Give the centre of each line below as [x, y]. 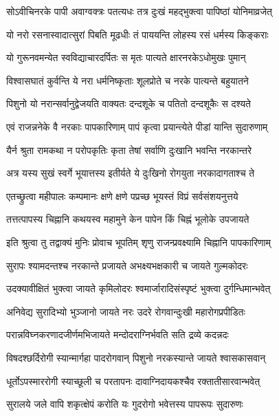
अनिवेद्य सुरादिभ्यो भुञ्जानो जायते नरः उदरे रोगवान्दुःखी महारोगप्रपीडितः [126, 311]
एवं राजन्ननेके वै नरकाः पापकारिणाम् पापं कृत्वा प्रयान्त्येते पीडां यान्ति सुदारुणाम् [137, 126]
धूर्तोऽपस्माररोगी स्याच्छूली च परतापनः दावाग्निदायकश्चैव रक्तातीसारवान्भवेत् [133, 381]
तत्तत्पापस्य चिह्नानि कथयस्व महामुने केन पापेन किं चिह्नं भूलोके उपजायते [128, 219]
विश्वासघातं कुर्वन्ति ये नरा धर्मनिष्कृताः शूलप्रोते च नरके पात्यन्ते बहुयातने [127, 80]
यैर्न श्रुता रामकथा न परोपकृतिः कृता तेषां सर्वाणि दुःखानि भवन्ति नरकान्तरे [129, 150]
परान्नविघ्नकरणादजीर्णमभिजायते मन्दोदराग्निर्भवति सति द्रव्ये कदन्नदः [118, 335]
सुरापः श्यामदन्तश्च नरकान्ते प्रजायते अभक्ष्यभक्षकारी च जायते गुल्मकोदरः [127, 265]
